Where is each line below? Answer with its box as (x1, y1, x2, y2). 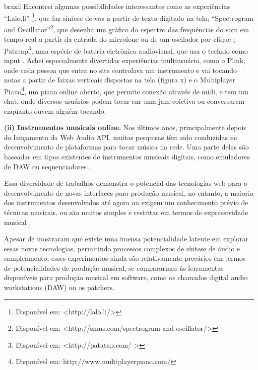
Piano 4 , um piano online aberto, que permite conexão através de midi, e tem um (4, 84, 249, 96)
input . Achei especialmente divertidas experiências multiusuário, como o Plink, (4, 55, 246, 65)
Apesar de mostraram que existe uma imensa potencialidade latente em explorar (4, 233, 249, 244)
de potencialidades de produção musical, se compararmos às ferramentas (4, 262, 224, 273)
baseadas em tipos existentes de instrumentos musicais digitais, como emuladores (4, 151, 250, 161)
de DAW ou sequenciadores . (4, 161, 91, 171)
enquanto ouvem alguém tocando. (4, 105, 106, 116)
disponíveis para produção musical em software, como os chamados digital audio (4, 272, 248, 283)
